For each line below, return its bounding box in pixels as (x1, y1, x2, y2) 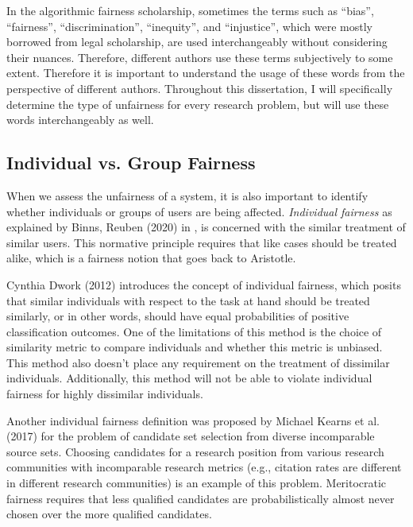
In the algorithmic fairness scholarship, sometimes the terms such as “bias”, (6, 2, 374, 18)
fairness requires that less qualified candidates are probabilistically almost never (6, 490, 395, 506)
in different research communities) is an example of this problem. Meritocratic (6, 475, 387, 491)
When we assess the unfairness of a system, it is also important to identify (6, 187, 369, 203)
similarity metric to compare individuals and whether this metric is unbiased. (6, 339, 383, 355)
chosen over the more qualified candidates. (6, 506, 212, 522)
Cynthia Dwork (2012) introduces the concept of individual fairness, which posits (6, 276, 401, 293)
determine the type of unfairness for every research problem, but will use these (6, 95, 389, 112)
